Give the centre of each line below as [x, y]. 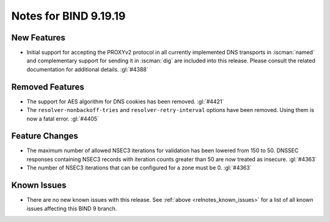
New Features [38, 38]
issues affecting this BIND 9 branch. [72, 209]
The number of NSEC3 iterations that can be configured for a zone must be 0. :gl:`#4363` [139, 168]
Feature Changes [45, 136]
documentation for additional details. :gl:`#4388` [87, 69]
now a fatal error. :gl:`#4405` [63, 119]
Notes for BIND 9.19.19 [68, 16]
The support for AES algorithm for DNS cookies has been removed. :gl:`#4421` [125, 102]
